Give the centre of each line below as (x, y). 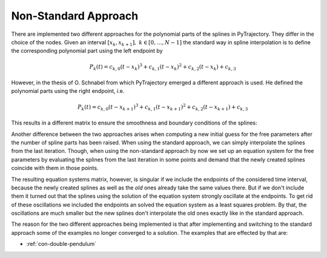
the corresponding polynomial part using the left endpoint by (87, 51)
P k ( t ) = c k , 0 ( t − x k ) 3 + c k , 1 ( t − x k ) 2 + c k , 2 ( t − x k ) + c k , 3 (163, 67)
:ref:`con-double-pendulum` (61, 244)
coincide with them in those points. (55, 168)
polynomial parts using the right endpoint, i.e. (68, 91)
